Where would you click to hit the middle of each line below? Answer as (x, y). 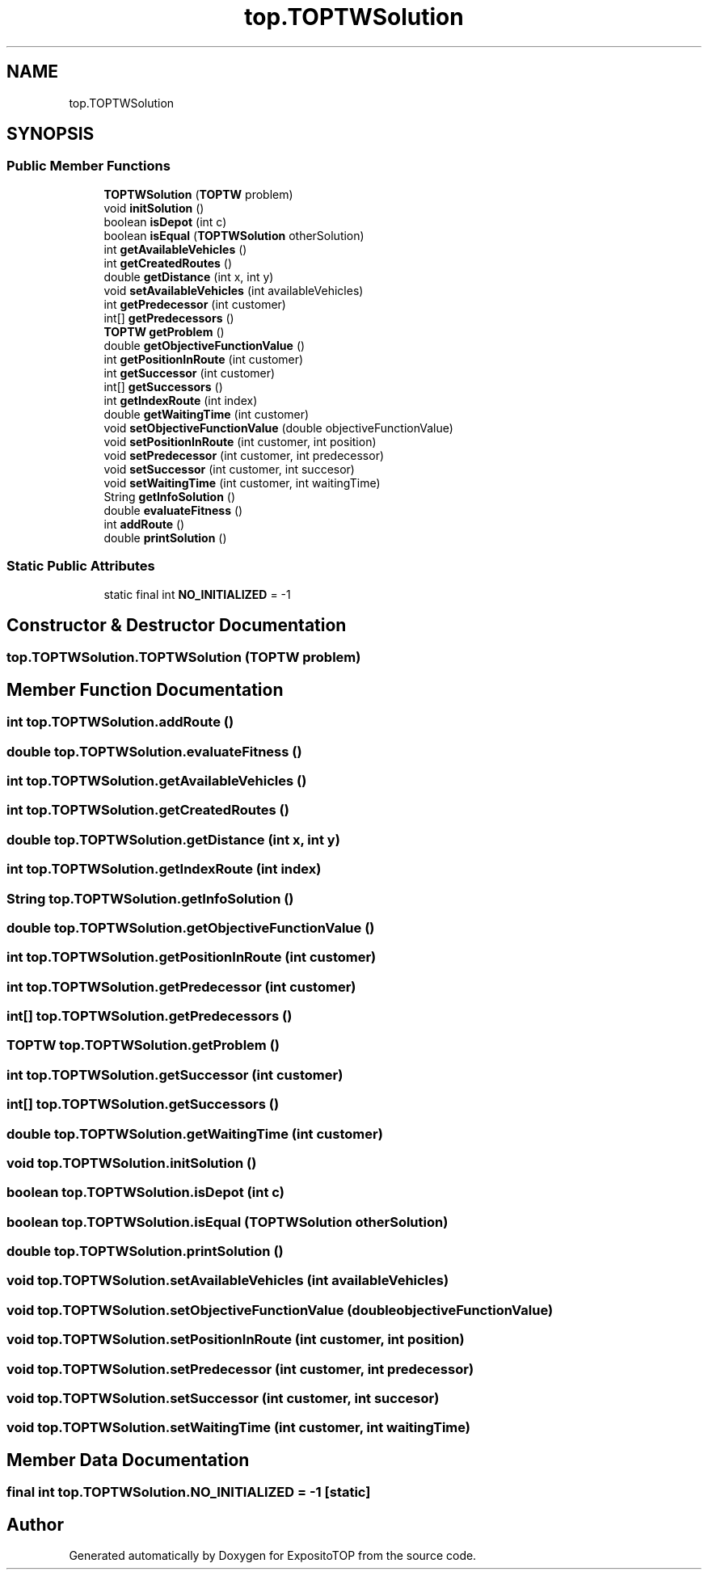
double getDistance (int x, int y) (189, 276)
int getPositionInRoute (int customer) (204, 359)
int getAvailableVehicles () (175, 249)
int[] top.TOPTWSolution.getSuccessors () (143, 1104)
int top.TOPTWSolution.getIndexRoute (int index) (164, 869)
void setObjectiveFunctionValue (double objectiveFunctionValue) (278, 428)
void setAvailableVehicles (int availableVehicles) (234, 290)
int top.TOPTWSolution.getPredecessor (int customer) (181, 986)
